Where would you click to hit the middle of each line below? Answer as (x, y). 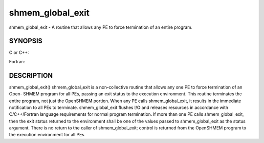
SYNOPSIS (26, 41)
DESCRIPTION (31, 75)
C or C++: (19, 53)
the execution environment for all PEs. (47, 135)
